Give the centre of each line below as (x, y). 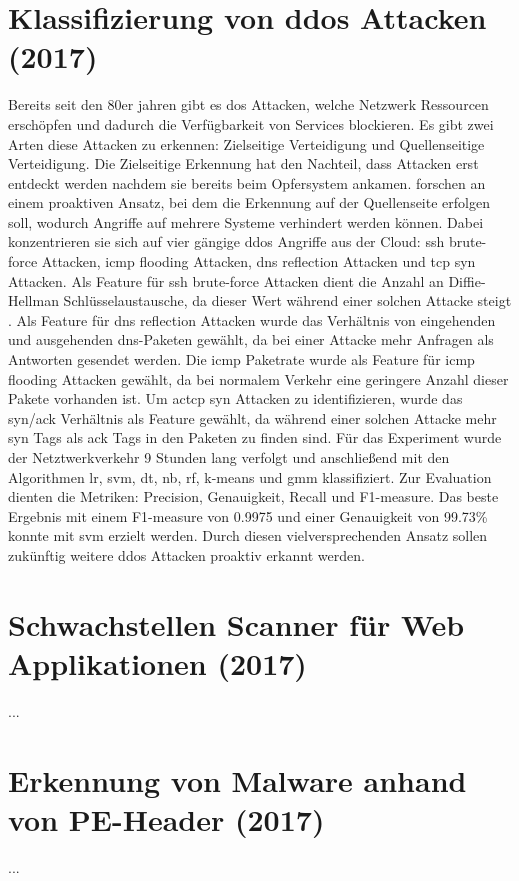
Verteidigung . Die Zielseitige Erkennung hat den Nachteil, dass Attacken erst (243, 163)
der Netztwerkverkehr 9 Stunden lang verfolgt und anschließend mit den (229, 457)
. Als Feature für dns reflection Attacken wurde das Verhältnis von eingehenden (252, 319)
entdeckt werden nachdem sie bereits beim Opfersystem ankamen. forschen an (247, 182)
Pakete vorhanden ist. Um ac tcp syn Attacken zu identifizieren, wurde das (235, 398)
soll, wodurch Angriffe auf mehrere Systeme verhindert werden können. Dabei (246, 221)
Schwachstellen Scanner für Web (236, 623)
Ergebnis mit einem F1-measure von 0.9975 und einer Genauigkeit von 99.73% (248, 515)
